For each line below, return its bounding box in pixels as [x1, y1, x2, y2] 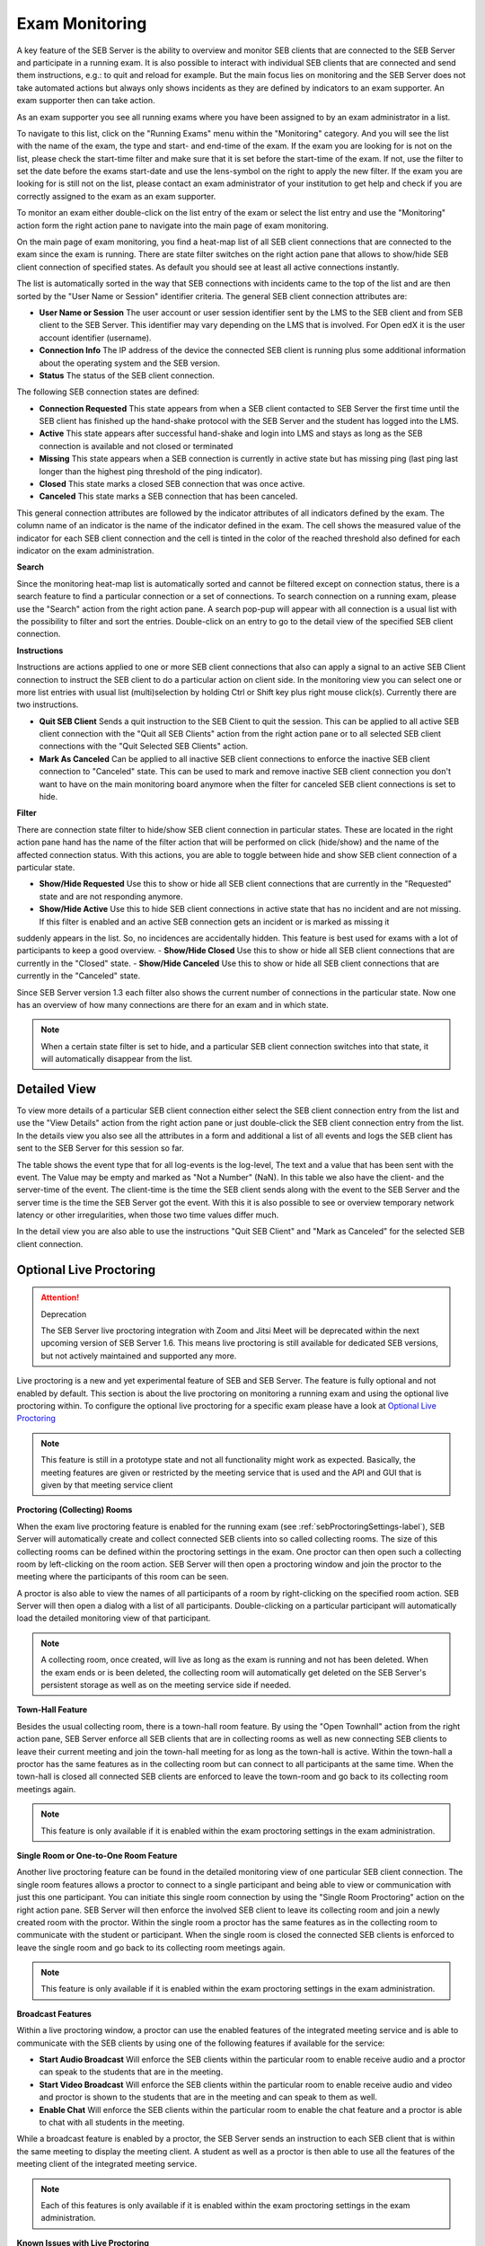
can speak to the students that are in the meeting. [39, 2066, 224, 2077]
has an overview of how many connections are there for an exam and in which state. [16, 999, 330, 1010]
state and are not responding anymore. [39, 890, 183, 902]
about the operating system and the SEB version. [39, 358, 220, 368]
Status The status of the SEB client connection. [39, 369, 216, 381]
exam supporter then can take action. [16, 95, 156, 106]
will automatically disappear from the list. [40, 1054, 193, 1065]
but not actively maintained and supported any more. [40, 1350, 237, 1361]
